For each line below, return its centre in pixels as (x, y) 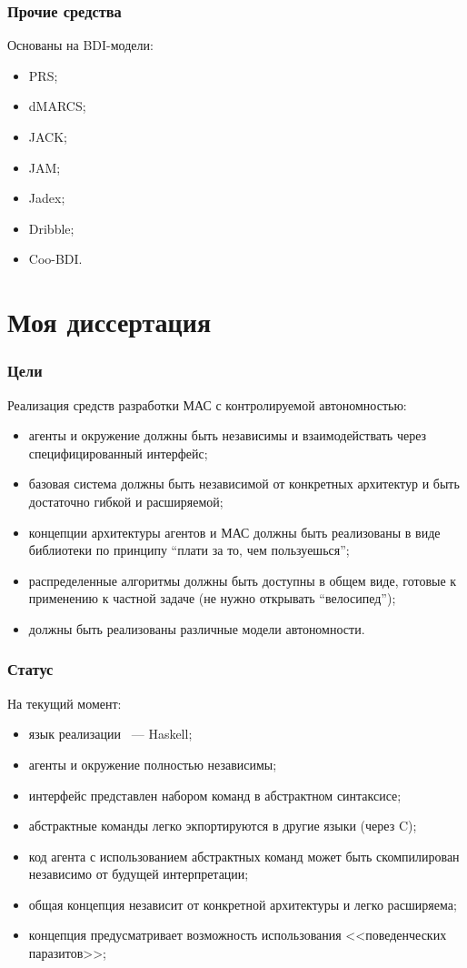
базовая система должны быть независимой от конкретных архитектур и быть (244, 484)
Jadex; (47, 198)
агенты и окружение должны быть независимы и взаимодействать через (228, 435)
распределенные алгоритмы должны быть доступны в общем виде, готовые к (243, 580)
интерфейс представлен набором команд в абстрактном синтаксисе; (215, 795)
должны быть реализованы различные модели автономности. (197, 628)
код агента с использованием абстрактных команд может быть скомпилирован (244, 856)
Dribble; (51, 228)
